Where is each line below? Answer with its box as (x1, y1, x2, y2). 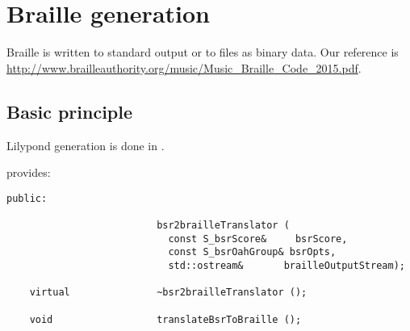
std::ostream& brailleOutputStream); (168, 259, 405, 271)
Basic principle (6, 98, 133, 124)
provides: (6, 164, 51, 181)
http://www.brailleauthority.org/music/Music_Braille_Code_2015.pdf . (6, 59, 362, 76)
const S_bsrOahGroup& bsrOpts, (168, 246, 337, 258)
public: (6, 192, 48, 204)
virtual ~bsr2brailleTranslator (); (29, 287, 307, 299)
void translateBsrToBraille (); (29, 313, 302, 325)
